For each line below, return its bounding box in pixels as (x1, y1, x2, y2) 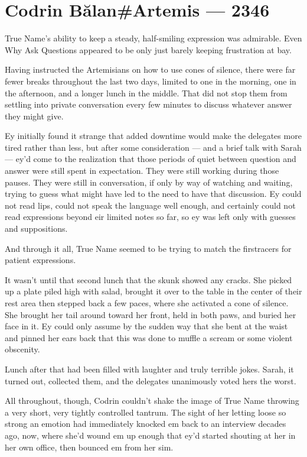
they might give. (5, 109, 64, 122)
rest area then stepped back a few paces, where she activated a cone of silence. (5, 297, 289, 309)
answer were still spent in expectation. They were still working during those (5, 164, 279, 177)
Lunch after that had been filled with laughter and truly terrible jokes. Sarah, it (5, 362, 294, 375)
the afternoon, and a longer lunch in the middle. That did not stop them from (5, 86, 288, 99)
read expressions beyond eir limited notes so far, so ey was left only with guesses (5, 210, 296, 223)
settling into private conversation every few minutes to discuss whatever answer (5, 98, 292, 111)
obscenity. (5, 343, 40, 355)
